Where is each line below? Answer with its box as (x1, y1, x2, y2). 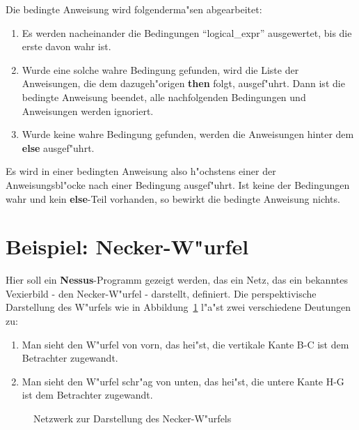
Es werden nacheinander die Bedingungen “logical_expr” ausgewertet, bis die (22, 25, 352, 40)
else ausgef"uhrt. (22, 140, 95, 155)
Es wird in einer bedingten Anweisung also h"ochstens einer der (6, 164, 276, 178)
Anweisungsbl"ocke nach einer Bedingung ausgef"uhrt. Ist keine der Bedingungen (6, 177, 350, 192)
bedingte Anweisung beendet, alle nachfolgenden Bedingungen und (22, 89, 306, 104)
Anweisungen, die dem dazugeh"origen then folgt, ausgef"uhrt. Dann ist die (22, 76, 345, 91)
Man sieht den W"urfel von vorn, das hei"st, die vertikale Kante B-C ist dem (22, 337, 349, 351)
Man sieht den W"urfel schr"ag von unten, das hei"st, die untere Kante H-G (22, 374, 344, 388)
